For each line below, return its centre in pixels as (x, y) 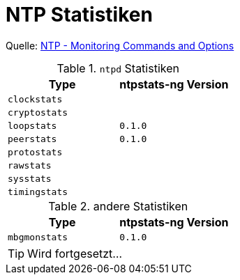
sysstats (30, 178)
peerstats (32, 139)
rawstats (30, 165)
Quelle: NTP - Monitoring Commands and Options (120, 45)
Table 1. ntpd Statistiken (118, 68)
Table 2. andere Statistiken (118, 206)
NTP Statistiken (79, 15)
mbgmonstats (38, 237)
